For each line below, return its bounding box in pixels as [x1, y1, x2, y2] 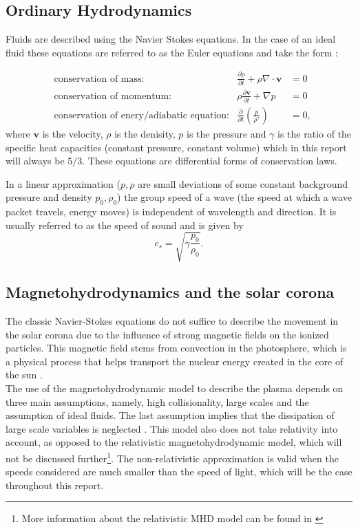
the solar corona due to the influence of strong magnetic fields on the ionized [6, 327, 329, 341]
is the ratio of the [277, 126, 352, 140]
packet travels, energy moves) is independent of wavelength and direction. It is [6, 204, 337, 219]
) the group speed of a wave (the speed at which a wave [117, 190, 352, 204]
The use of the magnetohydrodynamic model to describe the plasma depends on [6, 381, 344, 396]
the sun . [6, 367, 43, 382]
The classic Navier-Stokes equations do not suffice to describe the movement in [6, 314, 339, 328]
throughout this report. [6, 477, 104, 492]
